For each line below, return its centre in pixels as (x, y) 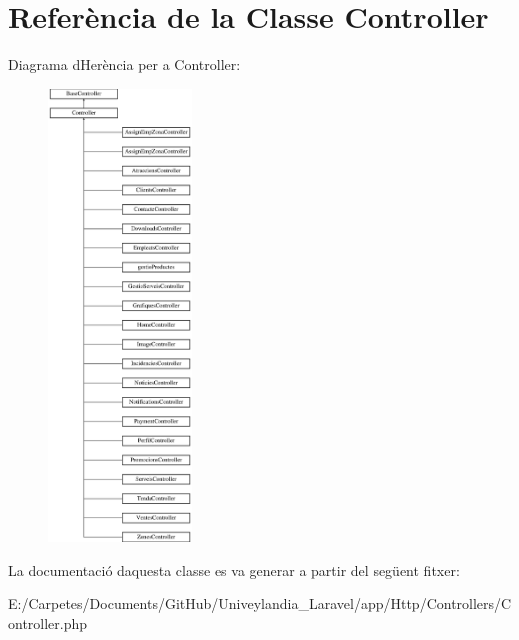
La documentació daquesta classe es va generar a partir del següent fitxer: (234, 569)
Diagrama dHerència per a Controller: (124, 64)
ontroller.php (48, 623)
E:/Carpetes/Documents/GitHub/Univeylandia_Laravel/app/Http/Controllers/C (260, 603)
